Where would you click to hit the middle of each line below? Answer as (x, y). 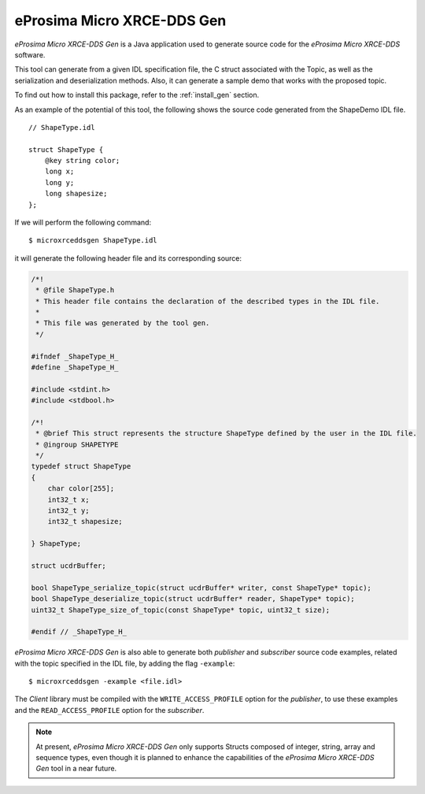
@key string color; (82, 161)
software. (30, 54)
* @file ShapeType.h (75, 290)
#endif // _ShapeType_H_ (79, 632)
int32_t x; (68, 499)
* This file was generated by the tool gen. (123, 323)
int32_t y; (68, 510)
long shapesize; (76, 194)
